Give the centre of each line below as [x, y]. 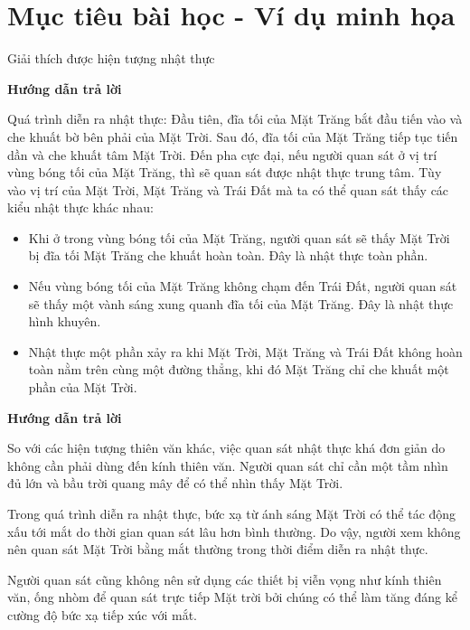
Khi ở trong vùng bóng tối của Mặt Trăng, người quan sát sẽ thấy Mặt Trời [239, 237]
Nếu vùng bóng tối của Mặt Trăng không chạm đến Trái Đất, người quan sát [243, 286]
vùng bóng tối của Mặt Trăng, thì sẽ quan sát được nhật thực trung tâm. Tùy [225, 172]
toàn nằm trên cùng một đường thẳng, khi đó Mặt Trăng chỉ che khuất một [239, 369]
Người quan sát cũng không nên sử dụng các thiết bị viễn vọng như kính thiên [225, 579]
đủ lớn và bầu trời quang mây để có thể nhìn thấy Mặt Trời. [175, 483]
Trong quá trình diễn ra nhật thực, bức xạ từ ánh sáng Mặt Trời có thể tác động [232, 513]
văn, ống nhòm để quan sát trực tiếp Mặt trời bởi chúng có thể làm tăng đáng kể [232, 597]
